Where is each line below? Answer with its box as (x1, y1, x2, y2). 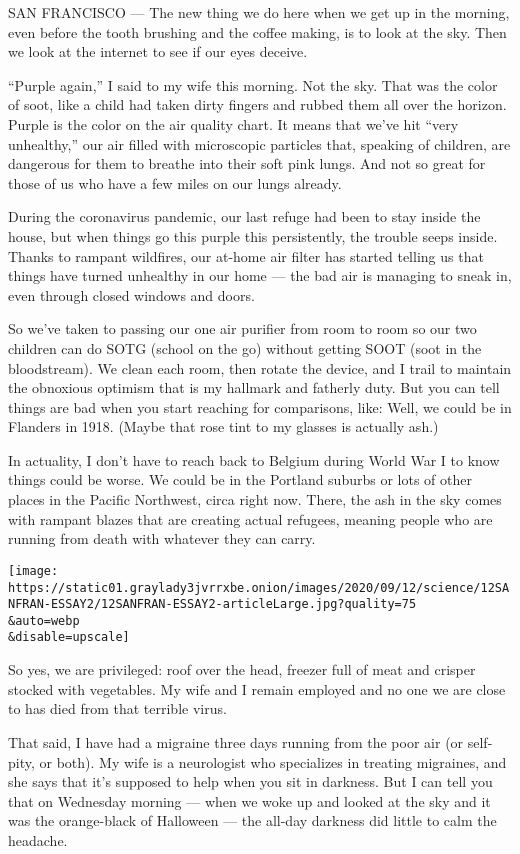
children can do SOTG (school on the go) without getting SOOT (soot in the (8, 337, 482, 358)
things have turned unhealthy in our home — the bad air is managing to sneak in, (8, 265, 512, 286)
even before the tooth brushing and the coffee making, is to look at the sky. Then (8, 21, 507, 42)
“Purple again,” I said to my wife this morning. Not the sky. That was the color (8, 74, 498, 95)
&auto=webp (8, 613, 80, 628)
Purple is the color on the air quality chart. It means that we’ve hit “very (8, 113, 459, 134)
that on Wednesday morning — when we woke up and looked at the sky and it (8, 790, 491, 811)
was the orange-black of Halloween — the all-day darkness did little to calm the (8, 810, 497, 831)
